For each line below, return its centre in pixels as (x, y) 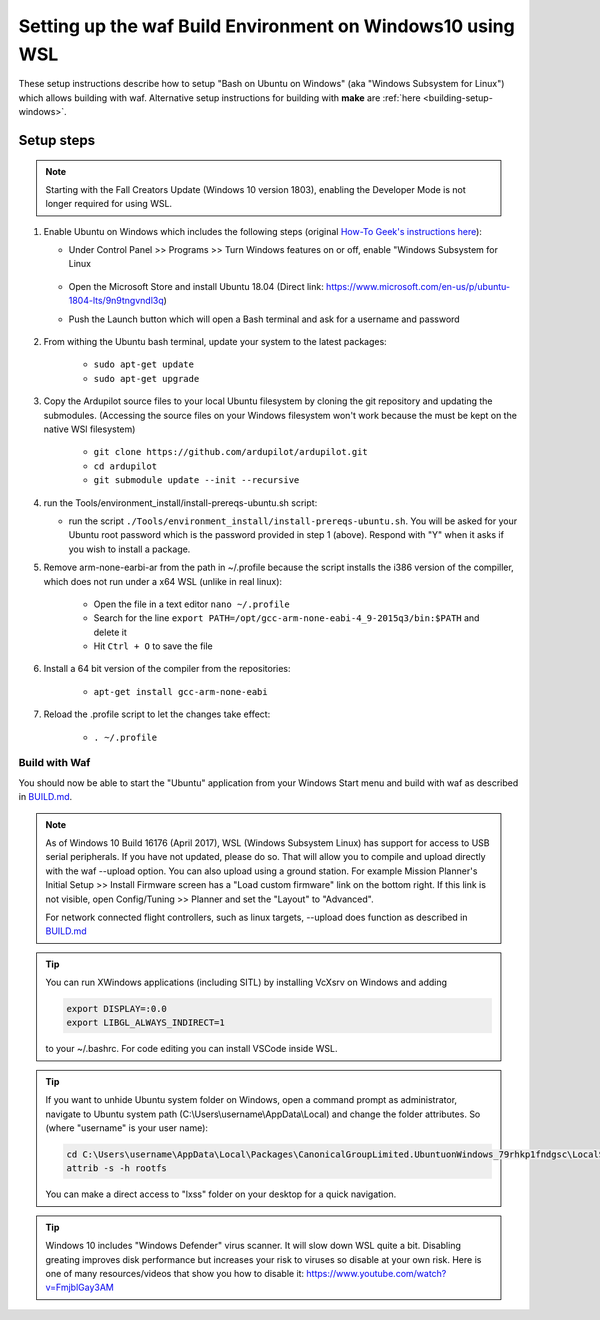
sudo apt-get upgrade (146, 378)
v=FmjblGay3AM (79, 1287)
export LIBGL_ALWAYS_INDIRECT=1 (145, 1023)
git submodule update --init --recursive (196, 480)
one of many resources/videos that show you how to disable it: (175, 1273)
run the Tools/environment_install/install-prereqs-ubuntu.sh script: (180, 502)
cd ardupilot (125, 466)
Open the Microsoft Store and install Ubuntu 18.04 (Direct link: (196, 286)
